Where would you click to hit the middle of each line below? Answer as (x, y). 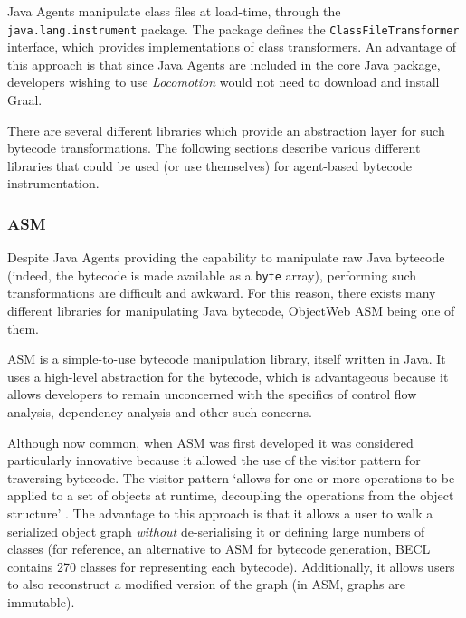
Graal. (25, 100)
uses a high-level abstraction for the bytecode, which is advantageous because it (228, 376)
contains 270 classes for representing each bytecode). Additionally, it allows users (231, 566)
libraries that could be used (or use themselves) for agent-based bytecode (210, 165)
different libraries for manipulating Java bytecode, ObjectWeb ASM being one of (231, 311)
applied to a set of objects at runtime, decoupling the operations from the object (231, 495)
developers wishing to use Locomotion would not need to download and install (223, 82)
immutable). (41, 601)
